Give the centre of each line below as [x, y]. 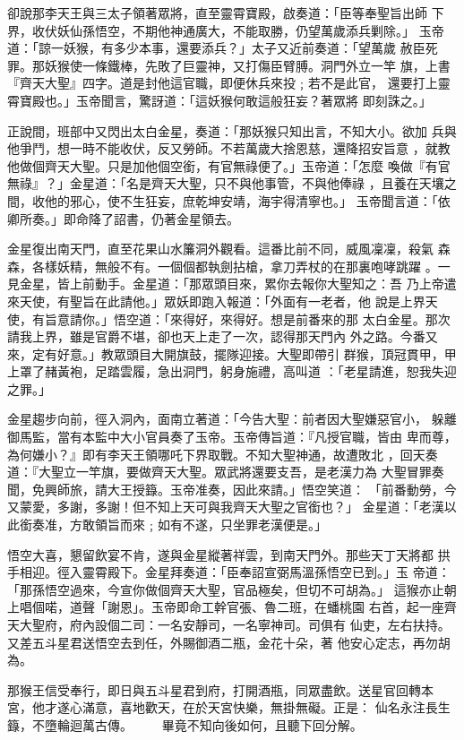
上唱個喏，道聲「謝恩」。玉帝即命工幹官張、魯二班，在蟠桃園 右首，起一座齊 [232, 607]
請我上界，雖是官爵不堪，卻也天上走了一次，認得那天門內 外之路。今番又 [223, 336]
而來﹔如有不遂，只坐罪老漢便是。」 [223, 525]
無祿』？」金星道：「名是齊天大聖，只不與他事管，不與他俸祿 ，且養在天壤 [226, 183]
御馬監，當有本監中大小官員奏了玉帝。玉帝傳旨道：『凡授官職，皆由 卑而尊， [232, 437]
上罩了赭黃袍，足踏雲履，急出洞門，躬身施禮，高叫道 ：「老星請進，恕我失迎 [232, 371]
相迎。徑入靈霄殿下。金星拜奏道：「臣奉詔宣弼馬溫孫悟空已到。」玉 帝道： [235, 572]
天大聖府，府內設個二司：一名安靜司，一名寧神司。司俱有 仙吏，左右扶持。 [229, 624]
